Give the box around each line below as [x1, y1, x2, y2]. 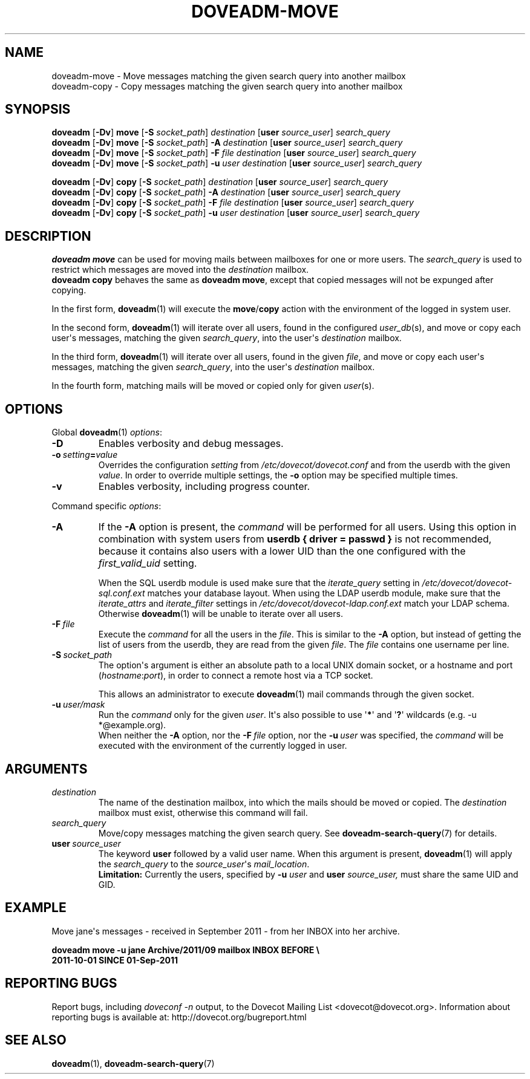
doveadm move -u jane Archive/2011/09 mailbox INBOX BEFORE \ [51, 944, 319, 955]
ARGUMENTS [5, 761, 88, 777]
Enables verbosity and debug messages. [98, 437, 284, 450]
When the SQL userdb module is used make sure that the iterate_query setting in [98, 578, 420, 588]
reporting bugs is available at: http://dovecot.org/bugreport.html [51, 1011, 307, 1022]
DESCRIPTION [5, 228, 91, 244]
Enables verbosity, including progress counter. [98, 480, 310, 493]
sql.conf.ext [98, 588, 145, 599]
